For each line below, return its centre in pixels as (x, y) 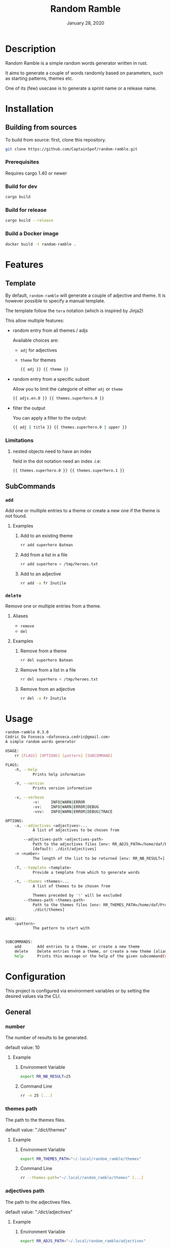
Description (31, 49)
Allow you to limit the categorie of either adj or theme (68, 389)
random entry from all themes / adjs (50, 330)
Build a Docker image (32, 234)
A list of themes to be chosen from (71, 886)
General (18, 1012)
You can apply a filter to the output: (50, 418)
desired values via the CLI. (33, 996)
